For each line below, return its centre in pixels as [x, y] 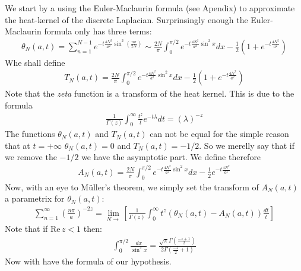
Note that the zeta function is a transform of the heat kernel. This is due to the [150, 93]
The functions [30, 134]
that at [18, 145]
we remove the [31, 157]
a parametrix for [35, 198]
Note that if [26, 229]
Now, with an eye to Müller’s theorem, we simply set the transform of [132, 186]
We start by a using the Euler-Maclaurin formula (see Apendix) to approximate [150, 8]
